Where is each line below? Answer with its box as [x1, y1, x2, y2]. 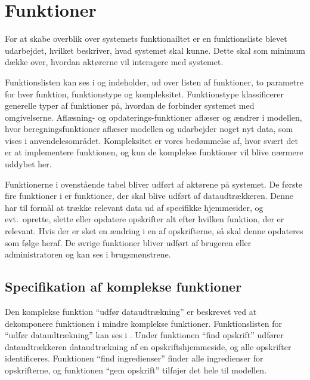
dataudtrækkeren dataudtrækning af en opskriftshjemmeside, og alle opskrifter [5, 340, 292, 353]
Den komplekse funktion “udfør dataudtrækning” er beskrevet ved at [5, 305, 257, 318]
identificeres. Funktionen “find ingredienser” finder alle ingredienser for [5, 352, 263, 364]
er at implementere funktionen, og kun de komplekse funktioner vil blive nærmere [5, 146, 303, 158]
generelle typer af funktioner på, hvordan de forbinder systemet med [5, 99, 255, 112]
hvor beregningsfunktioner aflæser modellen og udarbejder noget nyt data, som [5, 122, 293, 135]
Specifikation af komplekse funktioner [5, 277, 242, 296]
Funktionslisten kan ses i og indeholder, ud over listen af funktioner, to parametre [5, 75, 303, 88]
